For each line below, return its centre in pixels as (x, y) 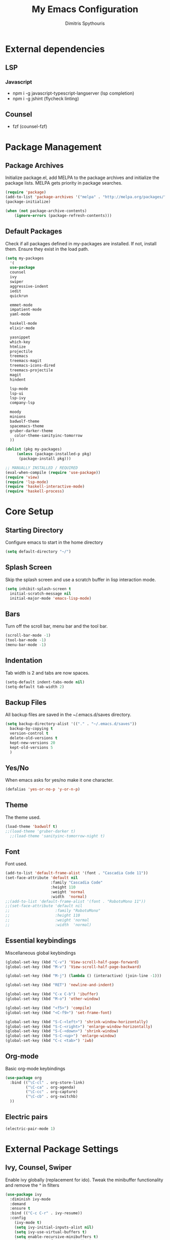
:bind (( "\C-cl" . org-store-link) (47, 1082)
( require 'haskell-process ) (35, 492)
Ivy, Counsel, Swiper (38, 1167)
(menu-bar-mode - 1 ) (26, 645)
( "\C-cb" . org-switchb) (52, 1097)
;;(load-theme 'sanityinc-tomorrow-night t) (57, 836)
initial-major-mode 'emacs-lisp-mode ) (51, 598)
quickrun (19, 296)
